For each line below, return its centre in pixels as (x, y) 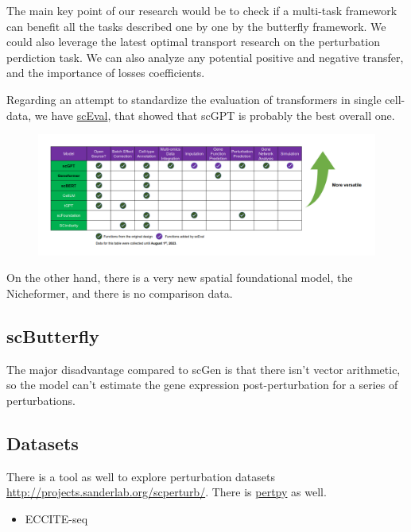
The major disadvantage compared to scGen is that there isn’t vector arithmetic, (204, 369)
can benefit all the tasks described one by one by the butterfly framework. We (196, 26)
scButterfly (53, 335)
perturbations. (41, 400)
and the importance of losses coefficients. (106, 73)
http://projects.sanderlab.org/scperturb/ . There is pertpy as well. (167, 492)
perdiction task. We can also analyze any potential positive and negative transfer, (205, 57)
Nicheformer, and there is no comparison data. (120, 293)
